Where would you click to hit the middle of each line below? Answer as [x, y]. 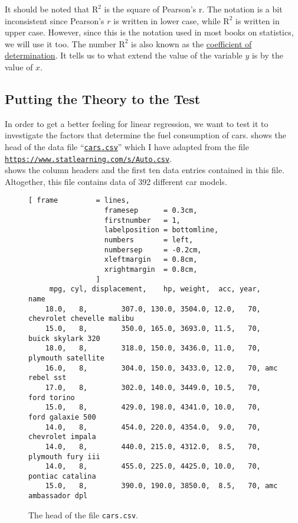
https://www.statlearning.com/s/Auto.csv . [89, 158]
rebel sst [48, 378]
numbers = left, [149, 240]
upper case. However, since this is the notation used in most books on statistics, [149, 32]
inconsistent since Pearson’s [55, 20]
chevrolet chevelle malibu [81, 319]
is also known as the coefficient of [191, 43]
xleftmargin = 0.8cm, [151, 260]
